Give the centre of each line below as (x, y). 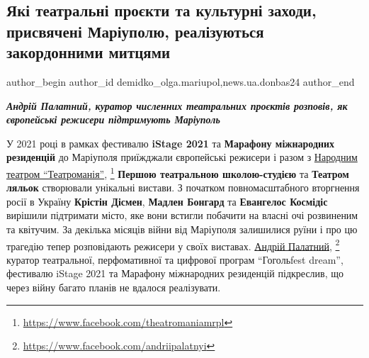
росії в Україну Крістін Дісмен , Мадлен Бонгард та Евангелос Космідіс (167, 201)
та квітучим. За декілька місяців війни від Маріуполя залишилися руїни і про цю (182, 229)
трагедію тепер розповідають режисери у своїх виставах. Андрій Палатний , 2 (173, 245)
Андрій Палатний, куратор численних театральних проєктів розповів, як (177, 105)
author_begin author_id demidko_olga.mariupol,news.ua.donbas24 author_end (181, 81)
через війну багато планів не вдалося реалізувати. (114, 287)
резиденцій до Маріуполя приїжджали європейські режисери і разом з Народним (182, 157)
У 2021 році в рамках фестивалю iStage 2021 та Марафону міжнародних (171, 143)
